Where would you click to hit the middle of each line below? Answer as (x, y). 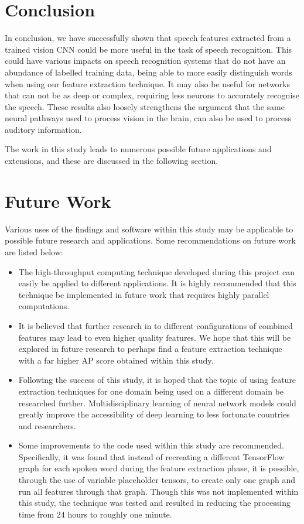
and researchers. (47, 425)
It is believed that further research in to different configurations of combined (156, 325)
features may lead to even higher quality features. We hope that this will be (155, 337)
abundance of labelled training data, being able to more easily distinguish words (148, 72)
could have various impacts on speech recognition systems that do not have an (145, 61)
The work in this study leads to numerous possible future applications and (138, 149)
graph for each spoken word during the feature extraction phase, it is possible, (159, 468)
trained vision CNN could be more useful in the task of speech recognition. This (148, 49)
